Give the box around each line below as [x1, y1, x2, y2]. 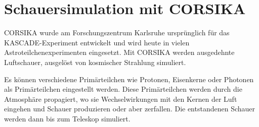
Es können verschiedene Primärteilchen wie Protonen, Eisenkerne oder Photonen [4, 74, 254, 84]
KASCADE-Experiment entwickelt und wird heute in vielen [4, 37, 190, 47]
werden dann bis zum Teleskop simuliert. [4, 113, 131, 123]
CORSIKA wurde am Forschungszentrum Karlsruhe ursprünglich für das [4, 27, 230, 38]
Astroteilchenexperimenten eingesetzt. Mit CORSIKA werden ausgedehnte [4, 47, 235, 57]
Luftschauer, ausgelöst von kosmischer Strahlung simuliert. [4, 56, 186, 67]
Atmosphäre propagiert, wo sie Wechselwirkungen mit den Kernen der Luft [4, 93, 237, 104]
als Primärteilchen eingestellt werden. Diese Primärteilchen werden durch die [4, 84, 242, 94]
